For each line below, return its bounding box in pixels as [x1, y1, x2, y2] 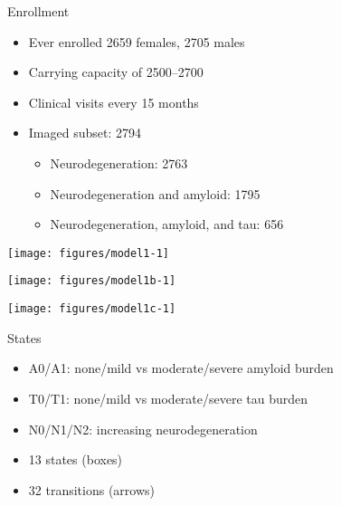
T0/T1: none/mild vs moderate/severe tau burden [28, 388, 308, 407]
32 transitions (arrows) [28, 480, 155, 499]
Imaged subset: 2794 [28, 123, 141, 142]
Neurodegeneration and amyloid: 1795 [50, 184, 260, 203]
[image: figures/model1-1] [7, 246, 169, 260]
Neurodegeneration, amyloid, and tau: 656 [50, 215, 284, 234]
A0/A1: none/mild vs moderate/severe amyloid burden [28, 358, 334, 377]
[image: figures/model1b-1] [7, 274, 176, 288]
